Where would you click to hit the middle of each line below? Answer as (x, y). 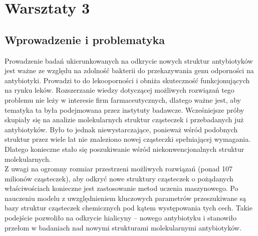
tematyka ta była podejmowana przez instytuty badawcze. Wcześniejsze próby (124, 109)
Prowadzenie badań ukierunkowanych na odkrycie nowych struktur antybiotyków (129, 60)
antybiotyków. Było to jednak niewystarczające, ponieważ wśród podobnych (121, 129)
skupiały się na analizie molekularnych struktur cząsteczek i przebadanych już (124, 120)
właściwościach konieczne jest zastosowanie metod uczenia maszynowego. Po (121, 188)
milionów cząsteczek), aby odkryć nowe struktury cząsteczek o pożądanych (119, 178)
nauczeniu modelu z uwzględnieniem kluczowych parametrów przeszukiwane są (125, 198)
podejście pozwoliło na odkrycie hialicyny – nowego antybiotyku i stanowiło (121, 218)
